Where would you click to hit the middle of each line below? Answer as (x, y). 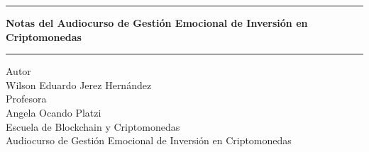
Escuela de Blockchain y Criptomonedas (93, 126)
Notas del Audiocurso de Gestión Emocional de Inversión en (157, 23)
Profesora (26, 99)
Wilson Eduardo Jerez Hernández (79, 84)
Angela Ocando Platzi (54, 112)
